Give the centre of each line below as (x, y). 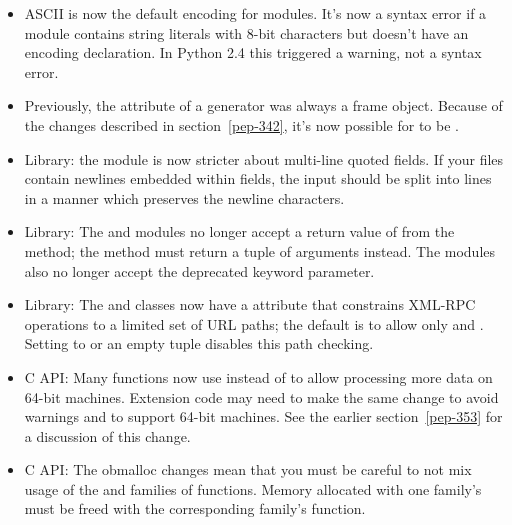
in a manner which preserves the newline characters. (184, 197)
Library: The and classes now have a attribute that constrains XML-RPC (250, 304)
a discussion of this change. (107, 435)
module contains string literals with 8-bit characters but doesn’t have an (246, 32)
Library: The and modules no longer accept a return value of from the (239, 231)
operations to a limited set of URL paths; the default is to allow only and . (254, 323)
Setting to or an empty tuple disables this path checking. (199, 343)
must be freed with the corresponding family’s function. (195, 508)
